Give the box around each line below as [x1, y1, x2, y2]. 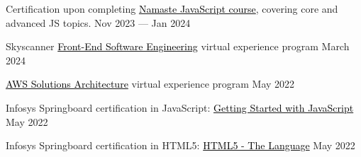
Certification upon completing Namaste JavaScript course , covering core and [6, 1, 338, 16]
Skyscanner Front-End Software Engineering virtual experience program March [6, 39, 350, 54]
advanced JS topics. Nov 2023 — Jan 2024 [6, 15, 191, 30]
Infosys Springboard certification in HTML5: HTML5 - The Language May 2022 [6, 138, 355, 153]
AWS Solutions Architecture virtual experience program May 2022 [6, 76, 295, 91]
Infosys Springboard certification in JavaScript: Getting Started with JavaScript [6, 100, 354, 115]
